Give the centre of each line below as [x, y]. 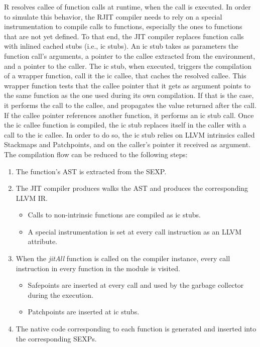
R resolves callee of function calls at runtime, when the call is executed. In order [127, 7]
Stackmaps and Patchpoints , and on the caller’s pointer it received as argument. [127, 144]
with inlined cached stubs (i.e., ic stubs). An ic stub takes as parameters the [121, 46]
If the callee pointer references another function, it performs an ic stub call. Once [129, 115]
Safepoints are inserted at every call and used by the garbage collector [136, 285]
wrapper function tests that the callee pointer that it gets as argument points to [127, 85]
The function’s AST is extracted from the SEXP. [91, 171]
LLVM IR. [32, 198]
